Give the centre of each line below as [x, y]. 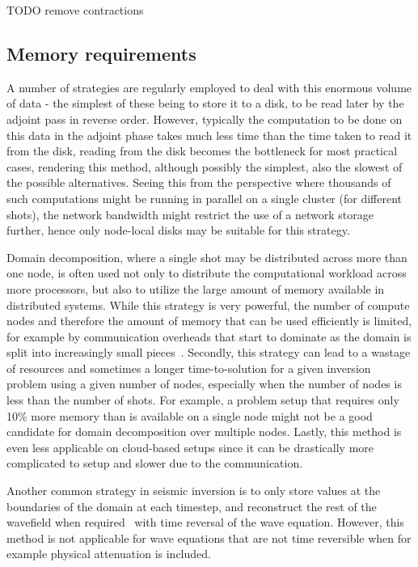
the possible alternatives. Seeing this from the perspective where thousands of [199, 182]
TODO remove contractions [75, 10]
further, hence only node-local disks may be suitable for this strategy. [178, 230]
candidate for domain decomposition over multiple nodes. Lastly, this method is [204, 432]
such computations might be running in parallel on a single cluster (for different [204, 198]
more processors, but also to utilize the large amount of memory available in [196, 288]
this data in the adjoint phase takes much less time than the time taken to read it [209, 135]
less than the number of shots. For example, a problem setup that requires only [203, 400]
